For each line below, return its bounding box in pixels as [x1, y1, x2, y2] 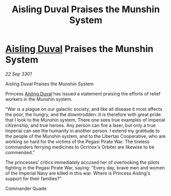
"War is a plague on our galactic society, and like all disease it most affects [5, 106, 162, 112]
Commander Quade [5, 185, 47, 191]
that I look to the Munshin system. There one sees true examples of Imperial [5, 116, 165, 123]
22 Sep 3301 [5, 70, 32, 77]
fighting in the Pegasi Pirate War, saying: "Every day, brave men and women [5, 164, 165, 170]
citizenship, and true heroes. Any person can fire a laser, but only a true [5, 122, 156, 128]
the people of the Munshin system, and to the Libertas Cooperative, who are [5, 133, 166, 139]
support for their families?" [5, 175, 62, 182]
